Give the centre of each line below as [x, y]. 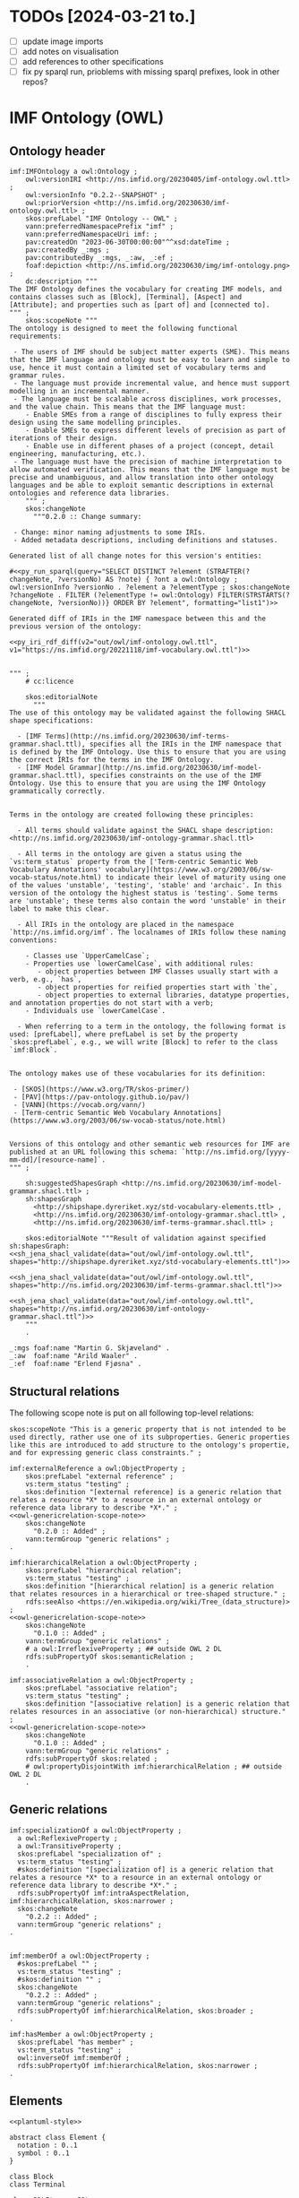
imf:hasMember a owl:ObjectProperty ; [81, 2034]
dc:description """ [62, 281]
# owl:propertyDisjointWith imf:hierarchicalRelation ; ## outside [154, 1767]
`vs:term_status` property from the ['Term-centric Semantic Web [133, 862]
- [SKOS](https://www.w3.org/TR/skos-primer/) [102, 1090]
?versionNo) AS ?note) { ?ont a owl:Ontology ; [148, 580]
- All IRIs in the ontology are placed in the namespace [126, 925]
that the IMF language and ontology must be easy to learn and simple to [150, 360]
